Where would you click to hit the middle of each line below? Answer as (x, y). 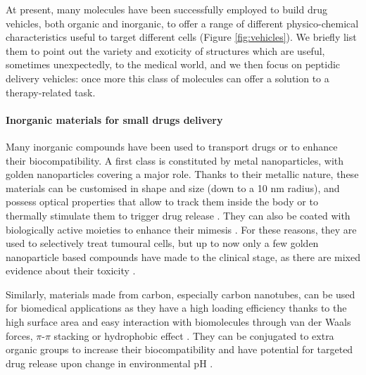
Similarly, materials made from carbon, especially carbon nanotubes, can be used (181, 294)
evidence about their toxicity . (71, 271)
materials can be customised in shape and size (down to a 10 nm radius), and (173, 187)
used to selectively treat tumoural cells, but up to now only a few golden (162, 243)
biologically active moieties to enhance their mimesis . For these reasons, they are (181, 229)
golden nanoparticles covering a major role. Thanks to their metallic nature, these (182, 174)
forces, (19, 335)
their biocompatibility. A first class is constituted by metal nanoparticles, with (175, 160)
